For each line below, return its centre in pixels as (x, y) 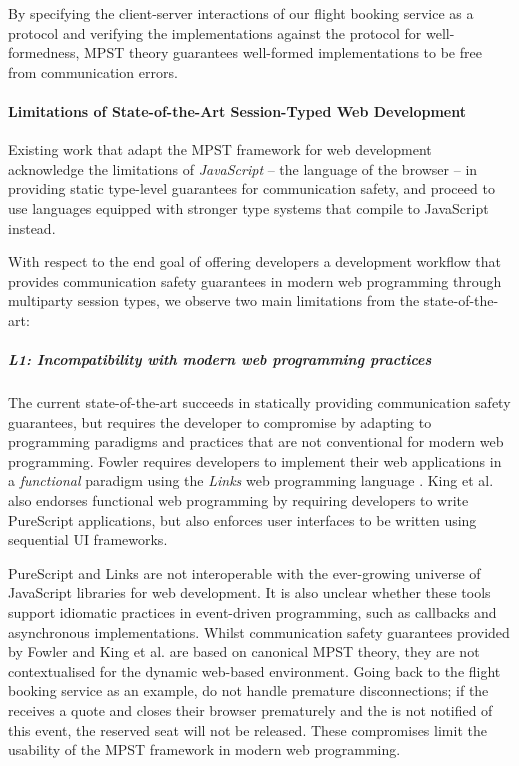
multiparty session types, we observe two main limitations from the (214, 300)
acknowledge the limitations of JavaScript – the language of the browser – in (243, 168)
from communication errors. (93, 71)
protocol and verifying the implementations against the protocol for (215, 32)
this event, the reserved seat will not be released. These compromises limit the (247, 729)
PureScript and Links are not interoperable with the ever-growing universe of (244, 572)
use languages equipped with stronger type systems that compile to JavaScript (248, 207)
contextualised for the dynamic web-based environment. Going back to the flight (254, 670)
